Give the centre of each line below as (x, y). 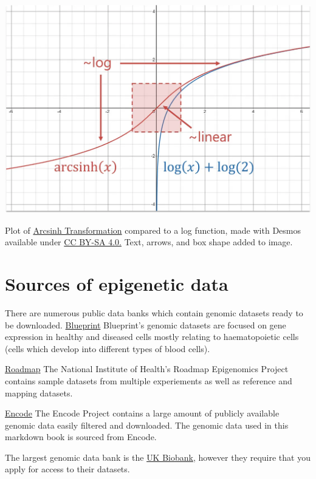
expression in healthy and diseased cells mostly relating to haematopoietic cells (152, 337)
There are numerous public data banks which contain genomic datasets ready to (154, 312)
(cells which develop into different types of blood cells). (108, 348)
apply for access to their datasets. (67, 469)
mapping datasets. (39, 392)
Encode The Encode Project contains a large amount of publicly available (142, 413)
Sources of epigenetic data (117, 284)
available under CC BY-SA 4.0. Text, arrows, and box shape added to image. (149, 242)
